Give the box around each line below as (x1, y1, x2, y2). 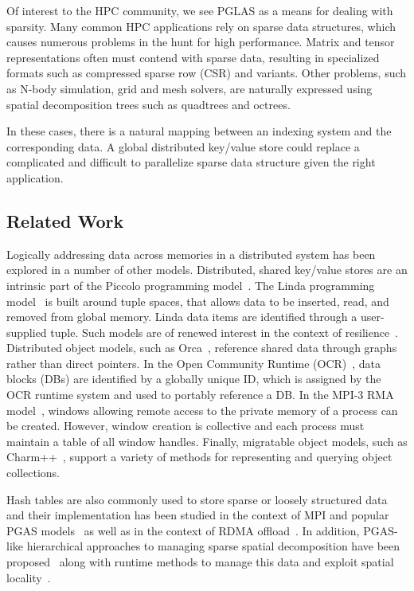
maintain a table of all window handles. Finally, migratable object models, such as (6, 432, 408, 449)
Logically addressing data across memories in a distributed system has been (6, 245, 376, 262)
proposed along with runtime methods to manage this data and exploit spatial (6, 554, 394, 570)
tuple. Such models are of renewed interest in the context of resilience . (50, 323, 399, 340)
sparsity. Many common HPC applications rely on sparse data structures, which (6, 18, 396, 34)
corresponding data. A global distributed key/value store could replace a (6, 138, 360, 155)
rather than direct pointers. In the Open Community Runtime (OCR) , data (6, 354, 381, 371)
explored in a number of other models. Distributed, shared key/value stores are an (6, 261, 408, 278)
